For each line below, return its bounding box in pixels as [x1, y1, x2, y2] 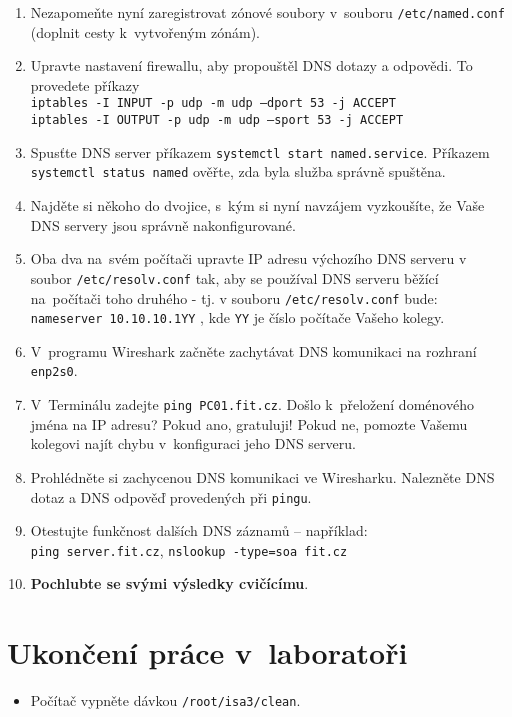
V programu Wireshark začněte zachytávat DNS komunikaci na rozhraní [30, 340, 477, 361]
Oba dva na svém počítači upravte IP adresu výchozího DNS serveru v [30, 248, 467, 269]
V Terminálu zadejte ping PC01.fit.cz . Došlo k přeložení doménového [30, 394, 474, 415]
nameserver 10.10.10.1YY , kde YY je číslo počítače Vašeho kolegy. [30, 307, 445, 328]
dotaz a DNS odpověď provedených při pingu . [30, 486, 312, 507]
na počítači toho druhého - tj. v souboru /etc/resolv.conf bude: [30, 287, 438, 308]
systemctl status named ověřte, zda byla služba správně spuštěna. [30, 161, 446, 182]
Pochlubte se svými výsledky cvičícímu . [30, 573, 309, 594]
